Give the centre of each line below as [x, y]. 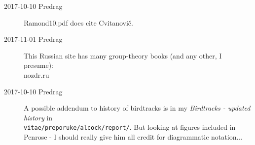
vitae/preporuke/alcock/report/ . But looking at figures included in [130, 127]
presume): [39, 65]
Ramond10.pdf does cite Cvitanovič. [78, 22]
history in [38, 117]
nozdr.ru [36, 74]
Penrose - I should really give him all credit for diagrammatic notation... [133, 137]
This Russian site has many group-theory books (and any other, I [123, 55]
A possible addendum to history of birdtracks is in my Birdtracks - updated [137, 108]
